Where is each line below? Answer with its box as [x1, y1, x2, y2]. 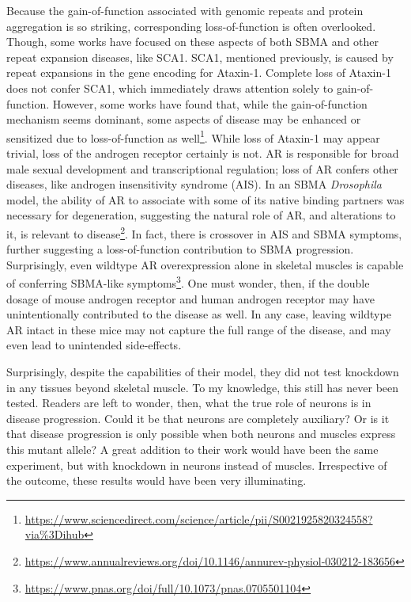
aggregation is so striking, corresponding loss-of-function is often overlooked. [6, 17, 376, 34]
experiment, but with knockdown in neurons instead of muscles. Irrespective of [6, 456, 387, 473]
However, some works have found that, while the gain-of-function [52, 95, 368, 112]
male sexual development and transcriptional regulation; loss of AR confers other [6, 160, 398, 177]
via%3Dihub [25, 526, 85, 543]
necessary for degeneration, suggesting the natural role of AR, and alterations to [6, 207, 396, 223]
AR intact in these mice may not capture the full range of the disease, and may [6, 321, 391, 337]
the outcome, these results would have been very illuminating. [6, 472, 307, 489]
